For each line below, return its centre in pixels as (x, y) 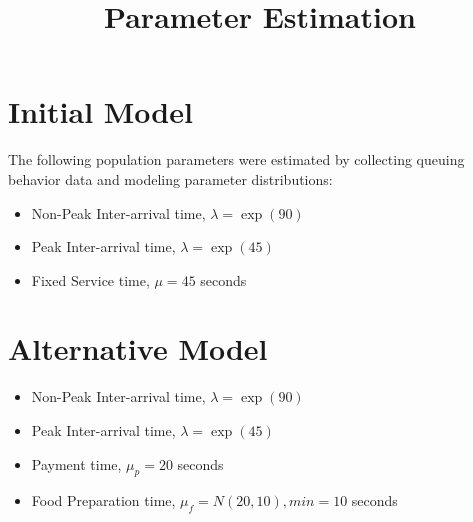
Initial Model (100, 111)
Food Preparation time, (103, 500)
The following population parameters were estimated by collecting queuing (236, 159)
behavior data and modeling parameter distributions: (170, 178)
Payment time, (76, 463)
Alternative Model (138, 348)
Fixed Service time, (90, 279)
